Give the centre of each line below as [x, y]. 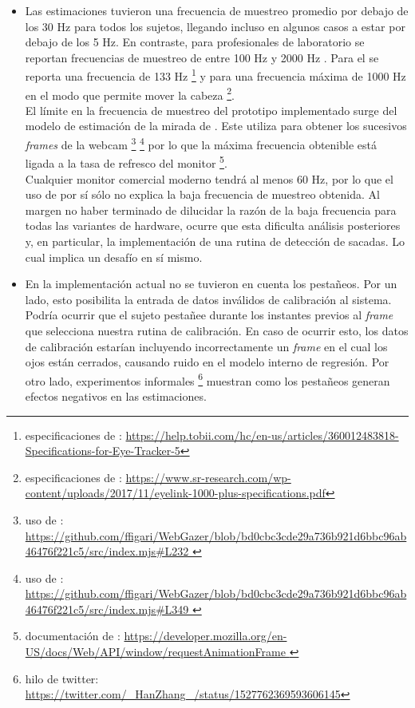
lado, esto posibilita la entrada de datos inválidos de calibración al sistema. [208, 299]
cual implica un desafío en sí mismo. [114, 257]
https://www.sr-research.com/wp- [208, 477]
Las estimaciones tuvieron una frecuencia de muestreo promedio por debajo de [217, 10]
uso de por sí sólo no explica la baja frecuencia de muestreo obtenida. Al [202, 194]
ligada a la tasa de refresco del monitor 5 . [126, 162]
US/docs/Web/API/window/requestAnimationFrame [155, 652]
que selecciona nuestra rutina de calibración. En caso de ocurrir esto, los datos [217, 330]
